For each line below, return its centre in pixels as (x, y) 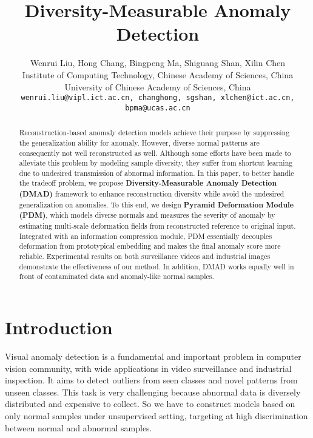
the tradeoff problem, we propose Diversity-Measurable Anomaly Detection (148, 183)
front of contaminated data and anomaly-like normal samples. (116, 276)
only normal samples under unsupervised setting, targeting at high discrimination (156, 415)
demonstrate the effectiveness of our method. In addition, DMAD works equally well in (156, 266)
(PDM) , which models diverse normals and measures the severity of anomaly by (147, 215)
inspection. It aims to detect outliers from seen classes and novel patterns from (151, 380)
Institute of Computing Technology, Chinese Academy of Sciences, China (158, 74)
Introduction (59, 327)
